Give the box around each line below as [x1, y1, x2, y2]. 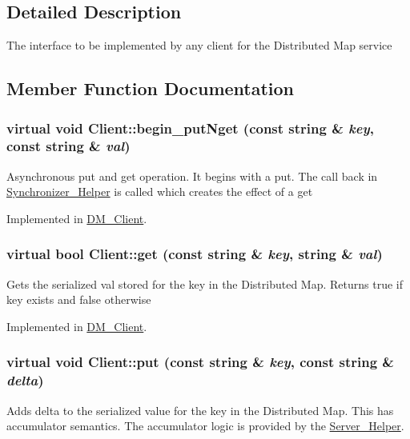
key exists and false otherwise [6, 291, 151, 308]
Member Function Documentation [6, 76, 295, 101]
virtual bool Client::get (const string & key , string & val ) [6, 244, 383, 264]
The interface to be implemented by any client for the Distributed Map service [6, 37, 392, 54]
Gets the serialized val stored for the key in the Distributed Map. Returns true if [6, 275, 403, 292]
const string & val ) [6, 136, 131, 156]
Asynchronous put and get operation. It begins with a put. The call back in [6, 167, 378, 184]
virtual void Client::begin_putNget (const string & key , [6, 118, 374, 138]
